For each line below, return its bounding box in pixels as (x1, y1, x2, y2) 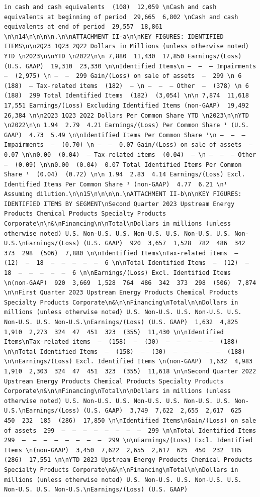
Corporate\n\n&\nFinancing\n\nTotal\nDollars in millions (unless (4, 220, 231, 228)
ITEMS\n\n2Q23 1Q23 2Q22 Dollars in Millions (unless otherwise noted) (4, 43, 249, 50)
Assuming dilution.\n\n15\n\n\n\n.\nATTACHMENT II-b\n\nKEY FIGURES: (4, 190, 242, 198)
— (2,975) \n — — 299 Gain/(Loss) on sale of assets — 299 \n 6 (4, 72, 242, 80)
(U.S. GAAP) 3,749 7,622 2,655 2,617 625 (83, 407, 242, 415)
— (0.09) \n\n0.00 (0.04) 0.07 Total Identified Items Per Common (4, 161, 242, 168)
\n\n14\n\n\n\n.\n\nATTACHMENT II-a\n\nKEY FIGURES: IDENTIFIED (4, 33, 224, 40)
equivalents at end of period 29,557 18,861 (4, 23, 162, 31)
